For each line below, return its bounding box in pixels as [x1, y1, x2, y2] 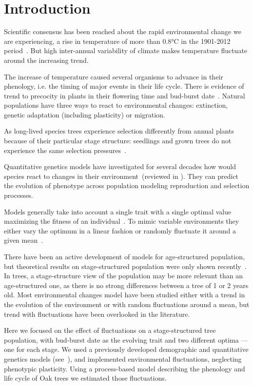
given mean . [4, 235, 43, 245]
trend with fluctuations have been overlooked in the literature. [4, 309, 190, 319]
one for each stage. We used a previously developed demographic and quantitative [4, 344, 249, 354]
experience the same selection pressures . [4, 145, 126, 155]
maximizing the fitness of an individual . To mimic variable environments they [4, 216, 239, 226]
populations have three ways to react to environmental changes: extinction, [4, 100, 228, 110]
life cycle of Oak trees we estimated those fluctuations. [4, 373, 167, 383]
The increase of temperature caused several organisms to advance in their [4, 71, 223, 81]
